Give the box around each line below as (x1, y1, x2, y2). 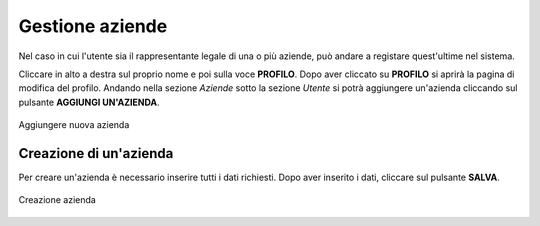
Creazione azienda (18, 194, 97, 206)
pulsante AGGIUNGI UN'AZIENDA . (18, 96, 160, 108)
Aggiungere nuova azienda (18, 119, 130, 131)
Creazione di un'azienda (18, 145, 174, 162)
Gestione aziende (18, 15, 168, 37)
